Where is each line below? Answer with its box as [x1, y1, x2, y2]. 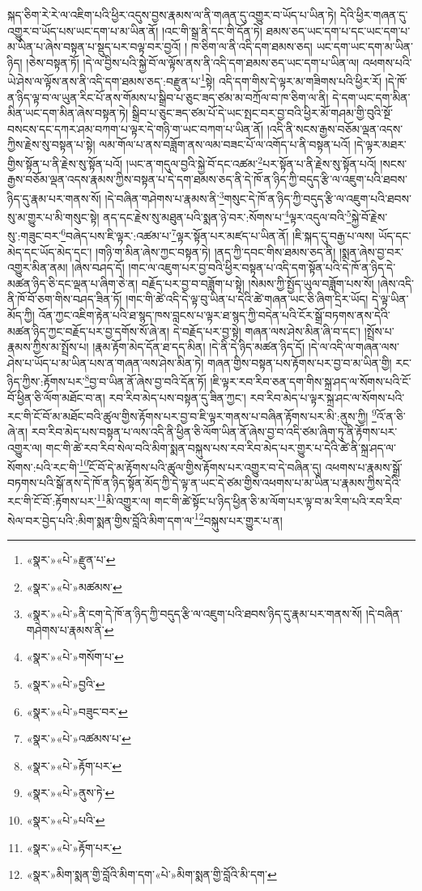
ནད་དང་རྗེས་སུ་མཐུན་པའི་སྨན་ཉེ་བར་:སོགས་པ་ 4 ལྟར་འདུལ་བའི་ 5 [103, 206, 352, 225]
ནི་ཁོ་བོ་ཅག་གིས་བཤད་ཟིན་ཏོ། [7, 291, 122, 308]
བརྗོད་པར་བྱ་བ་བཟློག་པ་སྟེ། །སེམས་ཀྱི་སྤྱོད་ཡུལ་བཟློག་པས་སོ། [141, 274, 374, 291]
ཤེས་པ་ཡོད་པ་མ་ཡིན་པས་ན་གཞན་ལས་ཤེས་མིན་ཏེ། [7, 354, 204, 371]
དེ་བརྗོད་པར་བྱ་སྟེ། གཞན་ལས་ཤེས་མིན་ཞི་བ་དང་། [173, 322, 361, 339]
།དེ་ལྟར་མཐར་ [354, 136, 407, 153]
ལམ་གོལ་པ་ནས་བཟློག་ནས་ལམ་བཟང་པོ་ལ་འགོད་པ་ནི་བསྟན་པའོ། [99, 136, 351, 153]
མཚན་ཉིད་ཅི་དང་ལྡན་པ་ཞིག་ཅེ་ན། [7, 274, 139, 291]
